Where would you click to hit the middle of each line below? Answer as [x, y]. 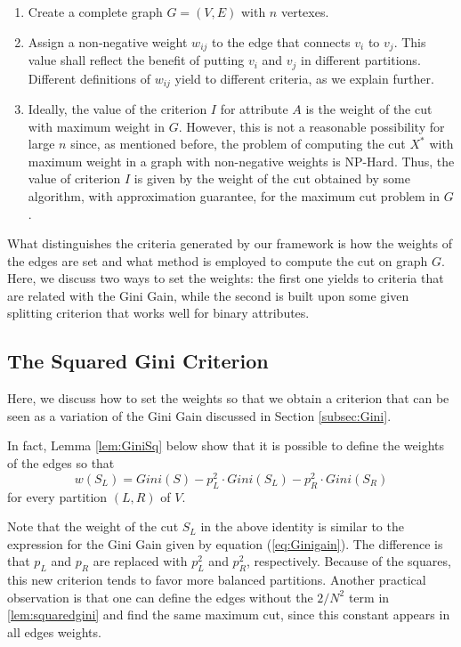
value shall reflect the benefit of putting [136, 60]
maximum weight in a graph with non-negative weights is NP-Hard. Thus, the [241, 161]
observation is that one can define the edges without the [160, 597]
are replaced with [140, 561]
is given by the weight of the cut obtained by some [272, 178]
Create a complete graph [95, 12]
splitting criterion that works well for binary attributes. [158, 313]
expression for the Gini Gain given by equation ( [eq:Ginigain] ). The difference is [225, 543]
